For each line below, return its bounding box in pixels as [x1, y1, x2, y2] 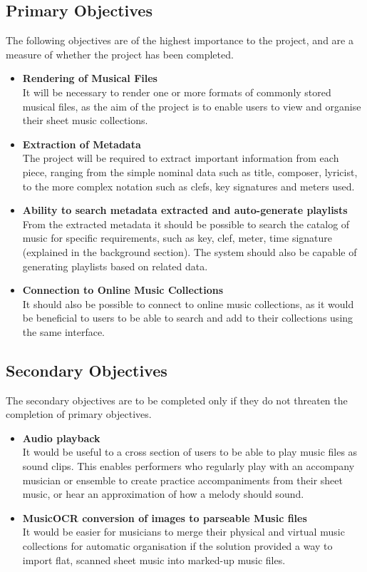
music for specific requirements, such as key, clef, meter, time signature [22, 230, 333, 245]
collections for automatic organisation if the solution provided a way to [22, 538, 333, 553]
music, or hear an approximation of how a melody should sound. [22, 486, 304, 501]
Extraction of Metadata [22, 136, 141, 151]
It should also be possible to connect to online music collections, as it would [22, 296, 354, 311]
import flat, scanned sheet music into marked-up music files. [22, 552, 286, 567]
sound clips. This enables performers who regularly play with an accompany [22, 459, 355, 474]
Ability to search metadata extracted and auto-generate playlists [22, 203, 348, 218]
